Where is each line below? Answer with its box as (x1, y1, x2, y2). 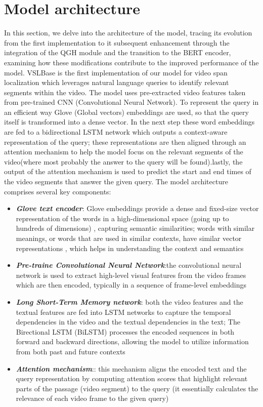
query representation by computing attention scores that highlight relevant (16, 373, 248, 384)
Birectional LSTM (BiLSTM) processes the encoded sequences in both (16, 326, 235, 337)
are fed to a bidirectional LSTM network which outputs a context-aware (4, 127, 228, 137)
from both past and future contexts (16, 346, 125, 356)
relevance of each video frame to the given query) (16, 393, 169, 403)
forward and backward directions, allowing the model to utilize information (16, 336, 249, 347)
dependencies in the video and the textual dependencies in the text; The (16, 316, 240, 327)
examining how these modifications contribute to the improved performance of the (4, 57, 259, 67)
